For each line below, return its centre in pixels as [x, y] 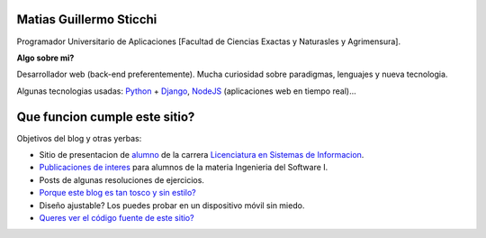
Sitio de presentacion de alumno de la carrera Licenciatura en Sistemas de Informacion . [202, 154]
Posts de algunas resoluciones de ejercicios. [121, 179]
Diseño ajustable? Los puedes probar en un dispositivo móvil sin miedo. [172, 205]
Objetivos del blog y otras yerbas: [79, 138]
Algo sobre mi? [45, 58]
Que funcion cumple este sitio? [106, 117]
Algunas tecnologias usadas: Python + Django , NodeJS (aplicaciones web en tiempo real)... [187, 91]
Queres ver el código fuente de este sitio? [117, 217]
